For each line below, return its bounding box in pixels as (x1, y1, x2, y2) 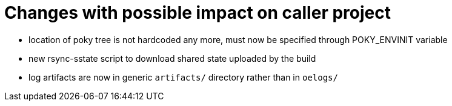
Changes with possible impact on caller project (4, 2, 391, 23)
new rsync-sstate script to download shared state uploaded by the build (28, 53, 316, 64)
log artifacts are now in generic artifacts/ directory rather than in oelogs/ (28, 71, 338, 82)
